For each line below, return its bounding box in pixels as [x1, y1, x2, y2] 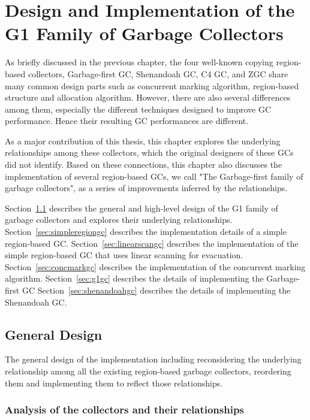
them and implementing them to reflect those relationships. [5, 376, 223, 389]
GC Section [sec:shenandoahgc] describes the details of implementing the [22, 284, 291, 296]
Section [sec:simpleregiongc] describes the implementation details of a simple [5, 225, 287, 238]
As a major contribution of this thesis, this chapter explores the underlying [5, 134, 281, 147]
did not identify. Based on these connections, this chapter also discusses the [5, 158, 282, 171]
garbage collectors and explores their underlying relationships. [5, 213, 233, 226]
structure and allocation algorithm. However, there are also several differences [5, 91, 291, 104]
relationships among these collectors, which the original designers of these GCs [5, 146, 294, 159]
